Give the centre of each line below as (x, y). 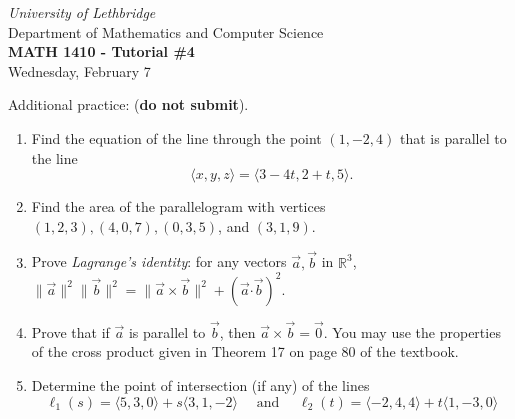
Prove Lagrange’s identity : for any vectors (159, 261)
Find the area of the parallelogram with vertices (178, 206)
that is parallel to (453, 137)
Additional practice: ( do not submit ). (128, 104)
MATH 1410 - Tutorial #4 (101, 51)
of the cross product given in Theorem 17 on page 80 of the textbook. (245, 351)
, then (237, 331)
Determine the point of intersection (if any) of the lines (200, 385)
